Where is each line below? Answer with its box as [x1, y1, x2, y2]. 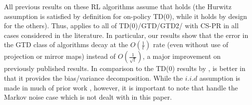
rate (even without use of [153, 39, 229, 50]
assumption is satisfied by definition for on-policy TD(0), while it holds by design [4, 11, 247, 21]
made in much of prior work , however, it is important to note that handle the [4, 82, 238, 92]
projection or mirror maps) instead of [4, 51, 116, 61]
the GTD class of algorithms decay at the [4, 39, 128, 50]
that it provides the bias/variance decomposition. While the [4, 72, 183, 83]
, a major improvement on [143, 51, 221, 61]
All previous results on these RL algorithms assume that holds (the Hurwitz [4, 1, 231, 11]
